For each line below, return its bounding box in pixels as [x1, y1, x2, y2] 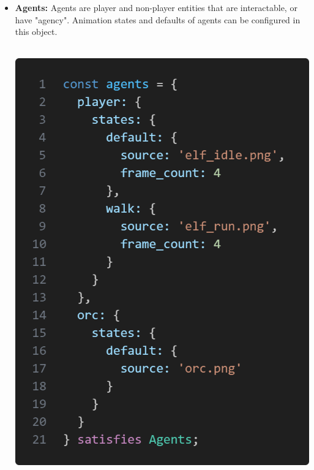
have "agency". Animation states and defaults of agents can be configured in [15, 13, 301, 26]
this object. [15, 25, 58, 38]
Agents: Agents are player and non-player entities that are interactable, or [15, 1, 297, 13]
